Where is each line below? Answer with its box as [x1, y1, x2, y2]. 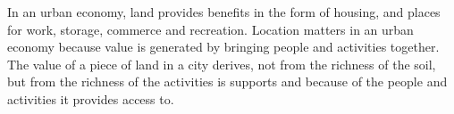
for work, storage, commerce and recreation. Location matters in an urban [7, 20, 414, 38]
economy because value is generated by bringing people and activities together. [7, 37, 440, 56]
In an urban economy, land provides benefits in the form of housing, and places [7, 3, 441, 20]
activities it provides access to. [7, 89, 174, 108]
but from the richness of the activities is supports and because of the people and [7, 72, 448, 91]
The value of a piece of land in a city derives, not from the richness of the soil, [7, 54, 436, 73]
